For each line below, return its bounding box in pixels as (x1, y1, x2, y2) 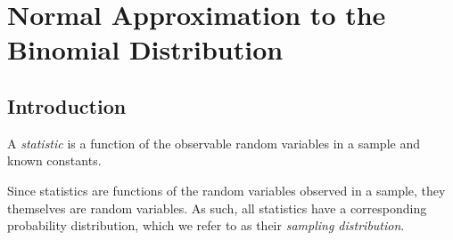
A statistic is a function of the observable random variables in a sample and (7, 133, 420, 152)
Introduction (7, 92, 127, 119)
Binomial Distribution (7, 31, 284, 68)
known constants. (7, 151, 102, 170)
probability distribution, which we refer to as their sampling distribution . (7, 216, 405, 235)
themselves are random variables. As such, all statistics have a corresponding (7, 198, 427, 217)
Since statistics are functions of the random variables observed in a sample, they (7, 180, 446, 199)
